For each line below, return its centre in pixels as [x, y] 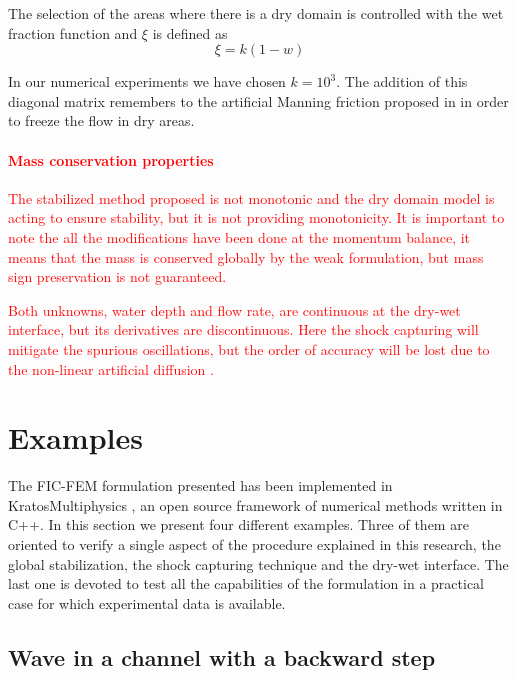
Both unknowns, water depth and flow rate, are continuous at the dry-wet [234, 309]
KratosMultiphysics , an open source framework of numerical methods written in [255, 504]
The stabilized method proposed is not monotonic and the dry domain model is [251, 197]
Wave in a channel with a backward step [222, 656]
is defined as [190, 32]
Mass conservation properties [111, 159]
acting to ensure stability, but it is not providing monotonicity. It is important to [256, 217]
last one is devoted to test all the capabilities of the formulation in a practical [246, 583]
